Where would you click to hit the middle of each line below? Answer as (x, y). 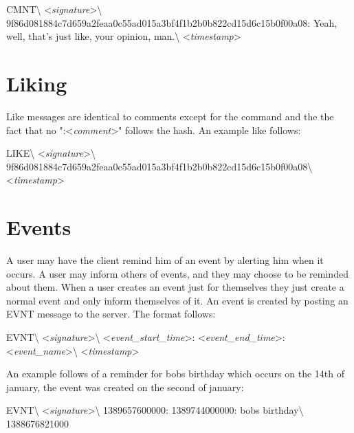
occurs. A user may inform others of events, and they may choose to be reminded (177, 273)
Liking (37, 83)
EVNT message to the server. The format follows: (111, 314)
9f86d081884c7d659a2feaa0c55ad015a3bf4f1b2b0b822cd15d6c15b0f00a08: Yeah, (172, 22)
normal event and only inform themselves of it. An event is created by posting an (177, 300)
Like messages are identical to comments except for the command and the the (170, 116)
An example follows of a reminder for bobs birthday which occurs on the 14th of (175, 374)
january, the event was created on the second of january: (125, 387)
